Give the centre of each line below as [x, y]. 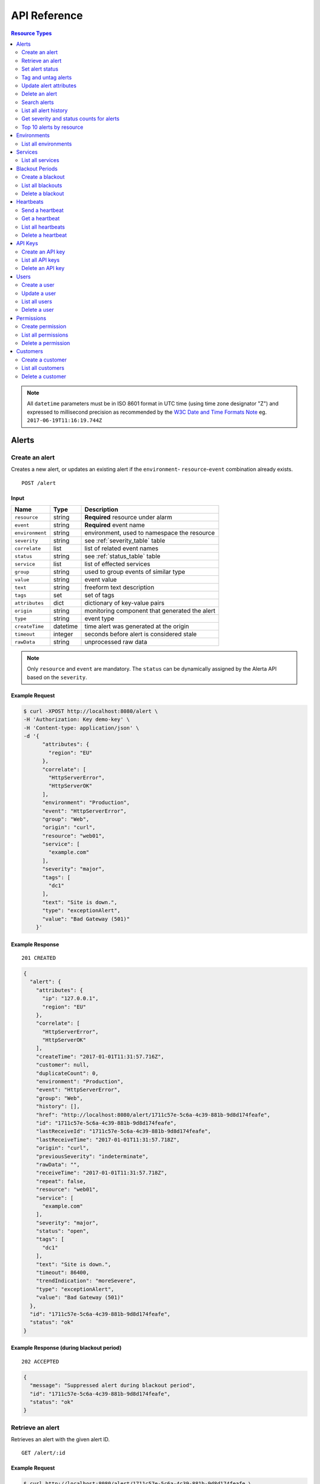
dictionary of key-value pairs [124, 603]
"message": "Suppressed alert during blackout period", [113, 1385]
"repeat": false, [61, 1181]
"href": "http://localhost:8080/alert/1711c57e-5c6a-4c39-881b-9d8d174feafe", [153, 1115]
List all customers [43, 368]
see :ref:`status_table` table [122, 556]
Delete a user [38, 310]
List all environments [47, 144]
